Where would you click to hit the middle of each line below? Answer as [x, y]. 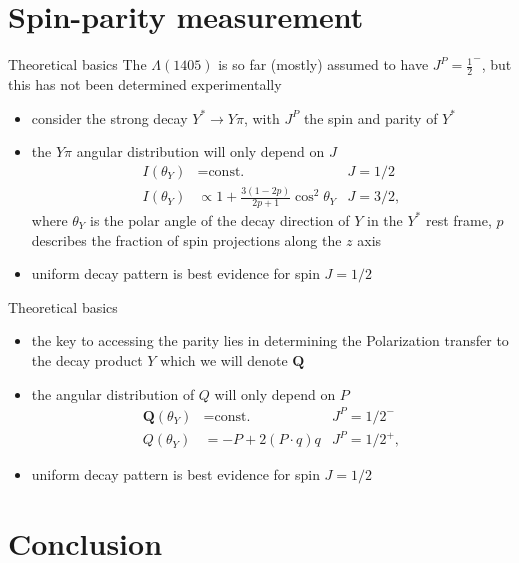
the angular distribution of [113, 393]
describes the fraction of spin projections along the [186, 239]
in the [385, 219]
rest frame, [458, 219]
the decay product [87, 359]
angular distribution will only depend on [200, 151]
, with [261, 117]
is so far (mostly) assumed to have [323, 64]
